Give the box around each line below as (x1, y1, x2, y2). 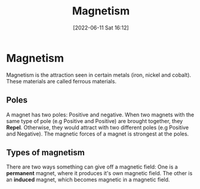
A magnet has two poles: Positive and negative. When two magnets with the (6, 111, 195, 118)
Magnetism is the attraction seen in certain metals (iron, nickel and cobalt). (6, 71, 192, 79)
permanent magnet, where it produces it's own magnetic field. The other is (6, 170, 193, 177)
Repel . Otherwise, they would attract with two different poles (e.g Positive (6, 124, 189, 131)
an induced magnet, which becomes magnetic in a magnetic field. (6, 176, 170, 184)
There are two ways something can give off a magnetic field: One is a (6, 163, 178, 170)
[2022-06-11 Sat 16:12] (73, 24, 129, 31)
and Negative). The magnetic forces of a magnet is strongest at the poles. (6, 130, 189, 137)
